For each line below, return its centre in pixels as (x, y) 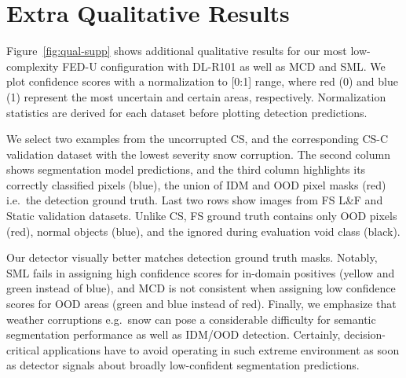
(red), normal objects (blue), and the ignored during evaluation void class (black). (203, 231)
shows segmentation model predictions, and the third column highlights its (186, 169)
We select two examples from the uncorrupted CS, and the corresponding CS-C (198, 139)
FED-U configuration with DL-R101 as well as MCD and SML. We (224, 66)
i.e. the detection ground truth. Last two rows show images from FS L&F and (195, 200)
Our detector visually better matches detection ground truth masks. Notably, (192, 257)
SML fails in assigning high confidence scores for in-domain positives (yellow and (201, 272)
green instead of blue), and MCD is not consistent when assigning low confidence (201, 288)
